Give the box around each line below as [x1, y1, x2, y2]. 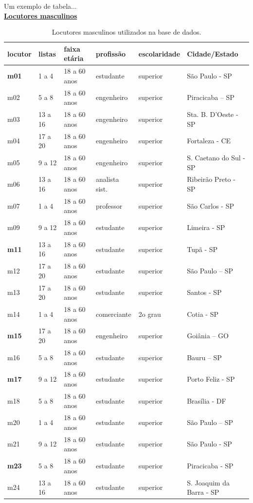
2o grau [138, 309, 161, 319]
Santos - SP [187, 287, 222, 297]
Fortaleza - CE [187, 135, 231, 146]
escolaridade [138, 48, 181, 58]
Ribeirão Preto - [187, 174, 235, 184]
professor [95, 200, 123, 211]
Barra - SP [187, 487, 219, 497]
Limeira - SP [187, 222, 225, 232]
